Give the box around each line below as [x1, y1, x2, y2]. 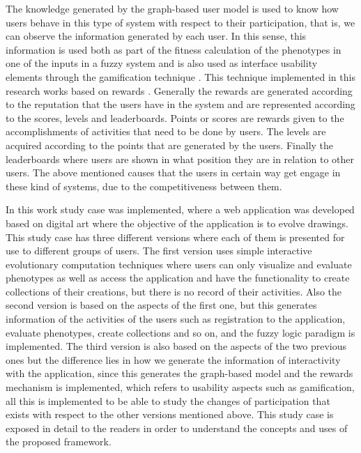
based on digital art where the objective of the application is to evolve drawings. [6, 215, 348, 230]
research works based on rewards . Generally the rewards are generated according [6, 83, 353, 98]
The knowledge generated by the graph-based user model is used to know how [6, 1, 339, 15]
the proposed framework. [6, 434, 112, 449]
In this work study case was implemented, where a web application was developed [6, 202, 355, 217]
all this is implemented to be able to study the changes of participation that [6, 393, 330, 408]
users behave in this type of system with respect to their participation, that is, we [6, 15, 355, 29]
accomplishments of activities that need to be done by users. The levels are [6, 124, 326, 139]
